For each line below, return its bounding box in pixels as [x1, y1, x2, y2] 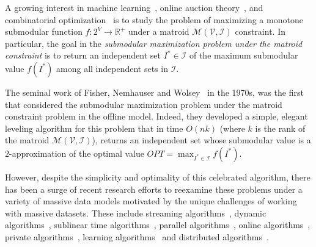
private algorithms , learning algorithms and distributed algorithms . [5, 230, 269, 243]
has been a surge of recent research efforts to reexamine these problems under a [5, 182, 303, 195]
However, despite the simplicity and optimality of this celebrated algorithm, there [5, 170, 310, 183]
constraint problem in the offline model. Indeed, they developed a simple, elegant [5, 110, 308, 123]
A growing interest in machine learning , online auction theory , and [5, 1, 263, 13]
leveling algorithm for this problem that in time [5, 121, 183, 134]
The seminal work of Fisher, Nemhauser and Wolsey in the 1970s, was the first [5, 85, 304, 98]
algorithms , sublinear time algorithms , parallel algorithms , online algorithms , [5, 218, 310, 231]
